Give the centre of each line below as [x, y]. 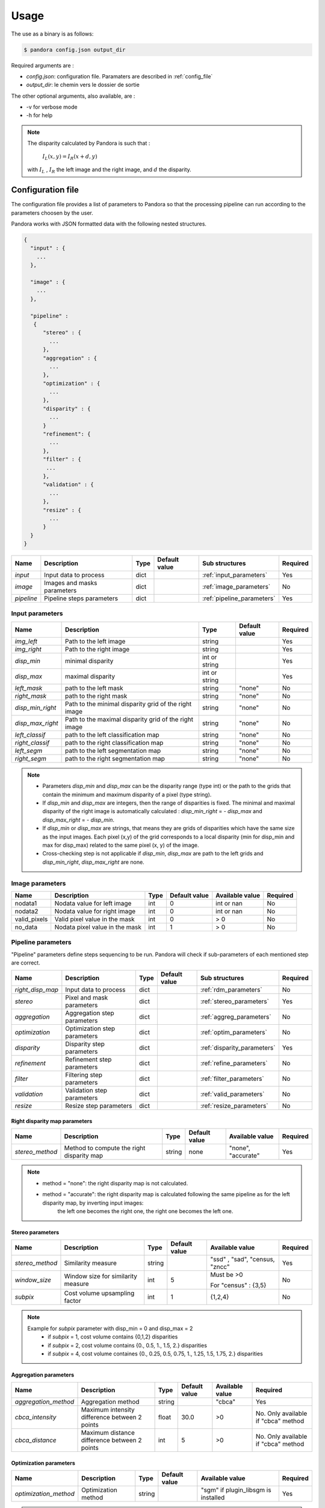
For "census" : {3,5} [238, 1285]
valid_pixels [31, 919]
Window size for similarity [101, 1276]
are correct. [26, 963]
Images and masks [71, 583]
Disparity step [85, 1044]
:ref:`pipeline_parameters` [239, 598]
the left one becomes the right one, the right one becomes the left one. [145, 1211]
